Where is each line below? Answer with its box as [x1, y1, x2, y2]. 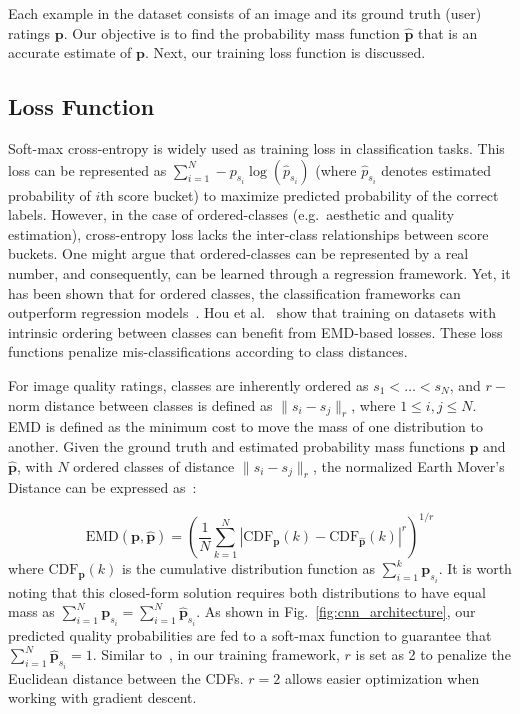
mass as [8, 601, 55, 622]
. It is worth [438, 558, 512, 579]
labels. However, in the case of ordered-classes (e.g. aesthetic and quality [8, 204, 455, 225]
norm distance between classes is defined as [8, 394, 273, 415]
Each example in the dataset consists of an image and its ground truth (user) [8, 3, 482, 23]
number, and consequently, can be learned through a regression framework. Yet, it [8, 262, 511, 283]
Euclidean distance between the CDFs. [8, 667, 244, 688]
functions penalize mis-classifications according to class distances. [8, 341, 408, 362]
